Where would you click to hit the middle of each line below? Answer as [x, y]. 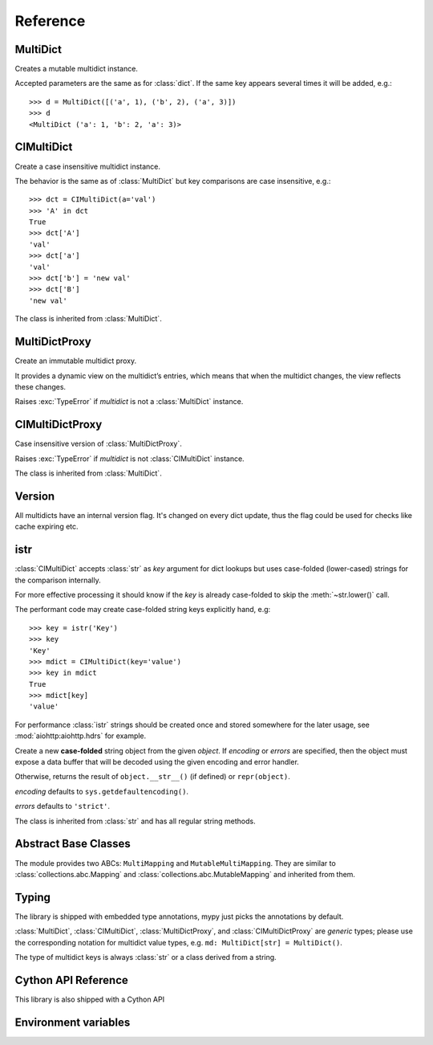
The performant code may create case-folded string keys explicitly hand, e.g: [143, 610]
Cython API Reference [71, 980]
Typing [33, 897]
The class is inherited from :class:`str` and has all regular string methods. [135, 821]
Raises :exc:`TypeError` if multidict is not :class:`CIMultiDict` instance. [129, 459]
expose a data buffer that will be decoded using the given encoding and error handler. [157, 762]
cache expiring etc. [47, 527]
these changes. [40, 386]
